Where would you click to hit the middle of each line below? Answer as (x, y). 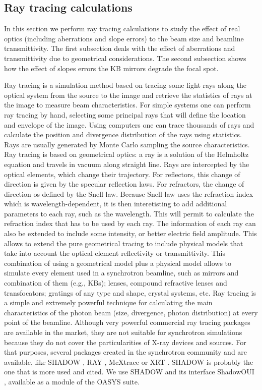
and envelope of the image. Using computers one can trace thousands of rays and (129, 124)
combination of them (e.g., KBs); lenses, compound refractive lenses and (116, 283)
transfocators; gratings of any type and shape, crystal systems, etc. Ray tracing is (130, 292)
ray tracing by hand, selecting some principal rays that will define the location (125, 114)
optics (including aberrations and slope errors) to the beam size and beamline (124, 38)
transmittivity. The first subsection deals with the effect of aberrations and (120, 48)
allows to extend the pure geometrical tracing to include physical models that (124, 243)
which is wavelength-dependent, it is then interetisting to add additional (116, 204)
